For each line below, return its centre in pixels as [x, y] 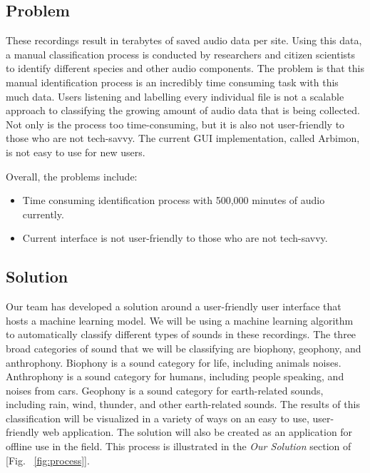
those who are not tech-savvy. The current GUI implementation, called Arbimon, [183, 138]
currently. [43, 214]
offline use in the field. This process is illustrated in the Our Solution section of [179, 446]
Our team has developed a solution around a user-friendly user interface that [174, 306]
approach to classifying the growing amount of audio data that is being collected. [183, 110]
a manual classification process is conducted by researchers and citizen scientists [181, 54]
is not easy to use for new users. [76, 152]
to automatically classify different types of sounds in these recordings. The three [181, 334]
